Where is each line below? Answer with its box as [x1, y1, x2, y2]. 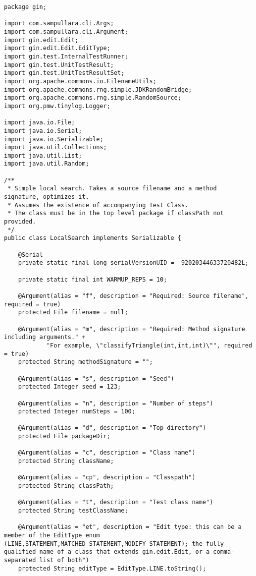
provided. [4, 218, 36, 226]
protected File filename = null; [18, 309, 128, 316]
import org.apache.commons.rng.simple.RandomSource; [4, 94, 181, 102]
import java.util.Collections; [4, 144, 107, 151]
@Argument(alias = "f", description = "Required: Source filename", [18, 292, 249, 299]
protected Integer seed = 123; [18, 383, 121, 391]
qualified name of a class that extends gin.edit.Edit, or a [4, 548, 210, 556]
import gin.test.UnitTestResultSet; [4, 69, 125, 77]
